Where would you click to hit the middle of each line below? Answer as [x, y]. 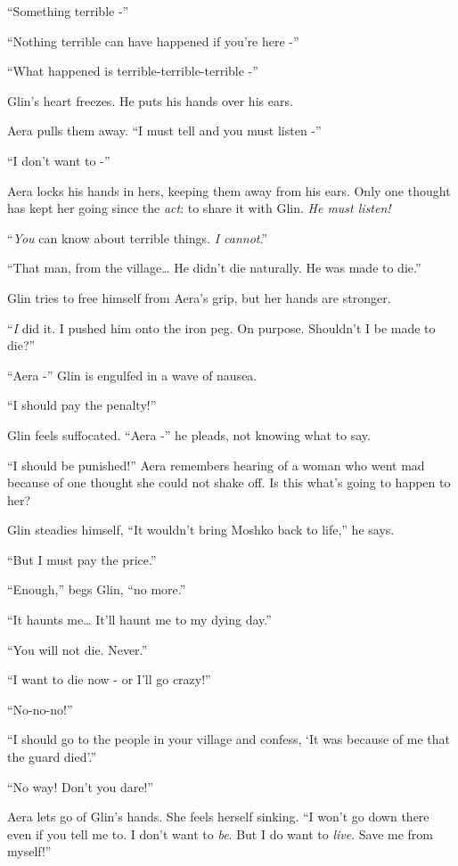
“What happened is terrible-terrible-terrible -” [133, 71]
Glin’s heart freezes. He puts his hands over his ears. [150, 100]
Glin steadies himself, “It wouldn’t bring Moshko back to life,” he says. [201, 530]
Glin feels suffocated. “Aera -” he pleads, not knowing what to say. [189, 434]
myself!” [29, 851]
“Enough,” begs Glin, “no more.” [97, 589]
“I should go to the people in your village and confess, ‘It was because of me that [229, 739]
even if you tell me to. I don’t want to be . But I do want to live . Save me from [221, 833]
